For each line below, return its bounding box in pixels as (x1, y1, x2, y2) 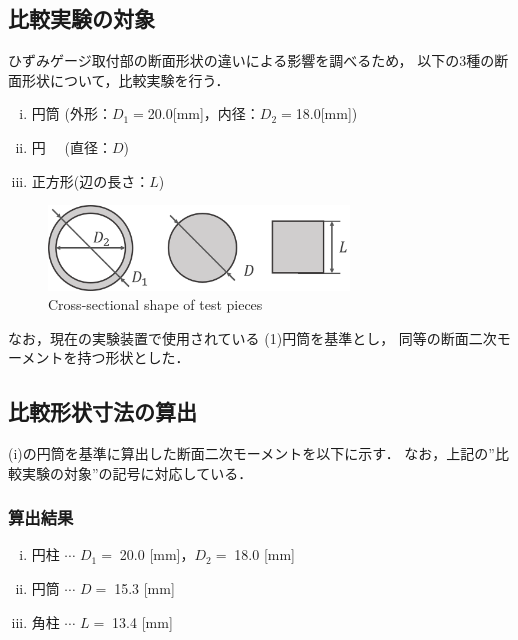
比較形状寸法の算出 (8, 396, 197, 427)
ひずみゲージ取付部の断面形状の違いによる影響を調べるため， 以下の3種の (8, 50, 495, 71)
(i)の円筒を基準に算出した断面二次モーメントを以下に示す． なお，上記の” (8, 443, 495, 464)
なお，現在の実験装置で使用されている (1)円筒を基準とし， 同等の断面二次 (8, 327, 497, 348)
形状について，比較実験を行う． (21, 69, 230, 90)
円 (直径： (31, 136, 112, 157)
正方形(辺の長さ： (31, 170, 150, 191)
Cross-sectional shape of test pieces (48, 294, 263, 315)
